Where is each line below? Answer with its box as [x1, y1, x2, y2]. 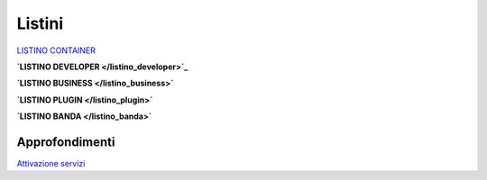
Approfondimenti [16, 134, 115, 149]
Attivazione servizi [16, 158, 86, 169]
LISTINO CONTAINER [16, 45, 96, 56]
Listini [16, 13, 63, 33]
